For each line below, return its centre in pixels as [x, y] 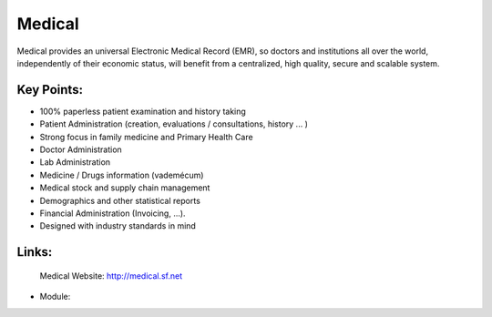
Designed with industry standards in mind [118, 226]
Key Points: [50, 90]
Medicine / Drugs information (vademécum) [122, 175]
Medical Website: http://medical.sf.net [111, 276]
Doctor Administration [81, 149]
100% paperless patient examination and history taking [143, 111]
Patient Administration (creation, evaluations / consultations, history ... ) [174, 124]
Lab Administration [75, 162]
